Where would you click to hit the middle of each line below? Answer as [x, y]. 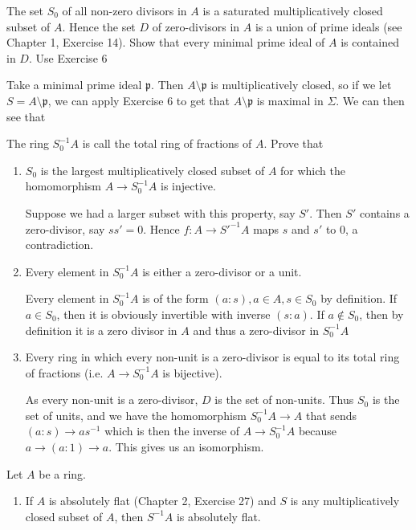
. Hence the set [99, 26]
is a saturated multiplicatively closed [293, 10]
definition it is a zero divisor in [101, 330]
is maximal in [290, 100]
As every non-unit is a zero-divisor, [112, 400]
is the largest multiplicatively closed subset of [153, 170]
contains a [384, 212]
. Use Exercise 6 [68, 57]
